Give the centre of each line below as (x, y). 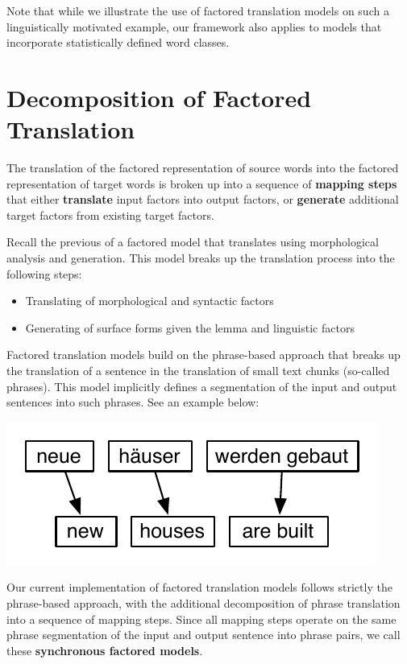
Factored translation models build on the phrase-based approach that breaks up (203, 355)
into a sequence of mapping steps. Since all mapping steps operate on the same (201, 619)
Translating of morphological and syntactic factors (150, 301)
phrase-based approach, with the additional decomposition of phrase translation (203, 603)
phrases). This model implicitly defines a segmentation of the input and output (202, 386)
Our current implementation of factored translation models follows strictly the (199, 587)
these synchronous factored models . (105, 650)
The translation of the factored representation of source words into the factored (203, 168)
